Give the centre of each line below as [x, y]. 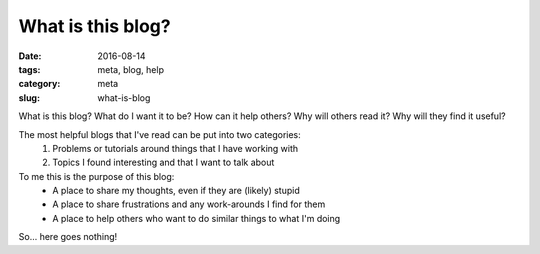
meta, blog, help [131, 69]
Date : [30, 56]
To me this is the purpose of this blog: [96, 176]
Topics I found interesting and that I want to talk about [163, 162]
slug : [29, 97]
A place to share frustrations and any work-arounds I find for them [189, 204]
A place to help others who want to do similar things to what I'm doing [196, 218]
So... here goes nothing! [68, 237]
